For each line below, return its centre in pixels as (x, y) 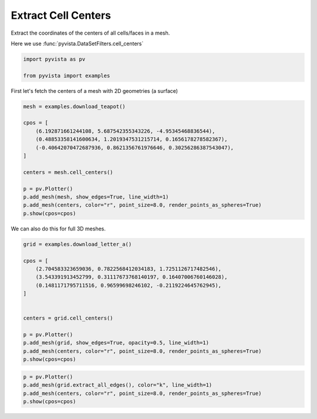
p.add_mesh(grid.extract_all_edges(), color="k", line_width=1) (118, 385)
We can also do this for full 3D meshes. (58, 229)
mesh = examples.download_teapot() (74, 106)
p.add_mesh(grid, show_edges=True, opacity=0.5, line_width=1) (116, 343)
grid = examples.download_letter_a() (77, 244)
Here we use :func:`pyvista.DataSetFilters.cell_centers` (77, 43)
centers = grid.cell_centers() (68, 318)
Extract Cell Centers (61, 15)
